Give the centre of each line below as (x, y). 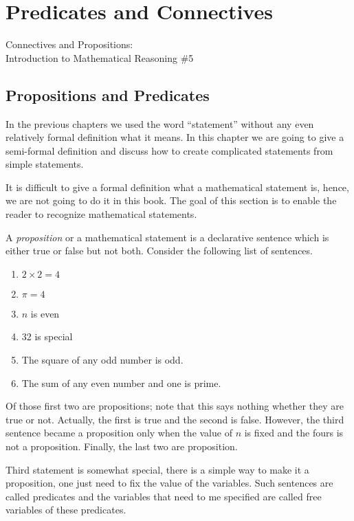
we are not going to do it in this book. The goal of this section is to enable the (171, 200)
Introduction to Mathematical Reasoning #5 (100, 57)
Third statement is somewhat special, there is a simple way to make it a (157, 469)
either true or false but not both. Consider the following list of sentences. (159, 251)
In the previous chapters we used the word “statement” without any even (160, 123)
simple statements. (45, 164)
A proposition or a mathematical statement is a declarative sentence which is (167, 237)
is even (45, 313)
